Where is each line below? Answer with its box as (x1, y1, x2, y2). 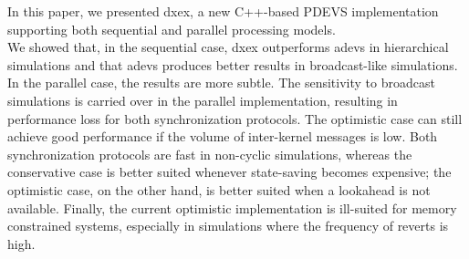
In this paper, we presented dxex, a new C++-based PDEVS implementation (7, 2, 439, 20)
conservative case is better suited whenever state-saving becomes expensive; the (7, 162, 452, 181)
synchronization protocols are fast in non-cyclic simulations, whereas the (7, 144, 412, 163)
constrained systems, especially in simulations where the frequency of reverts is (7, 216, 449, 235)
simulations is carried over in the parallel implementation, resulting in (7, 90, 398, 109)
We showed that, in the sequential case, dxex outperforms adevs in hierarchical (7, 37, 449, 57)
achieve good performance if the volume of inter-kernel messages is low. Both (7, 127, 438, 146)
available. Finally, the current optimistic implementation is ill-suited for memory (7, 198, 457, 217)
